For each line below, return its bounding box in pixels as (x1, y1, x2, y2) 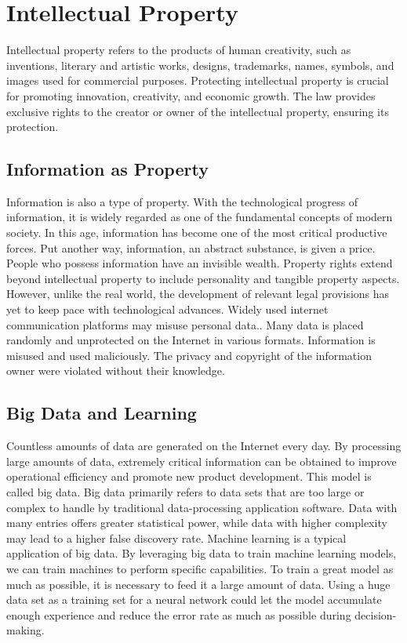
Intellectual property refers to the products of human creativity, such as (6, 42, 351, 58)
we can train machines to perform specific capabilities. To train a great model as (6, 560, 394, 576)
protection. (6, 118, 59, 135)
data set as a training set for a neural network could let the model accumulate (6, 591, 382, 608)
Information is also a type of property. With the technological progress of (6, 193, 358, 209)
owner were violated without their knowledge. (6, 362, 225, 379)
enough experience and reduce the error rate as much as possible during (6, 606, 351, 623)
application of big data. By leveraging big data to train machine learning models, (6, 545, 397, 561)
